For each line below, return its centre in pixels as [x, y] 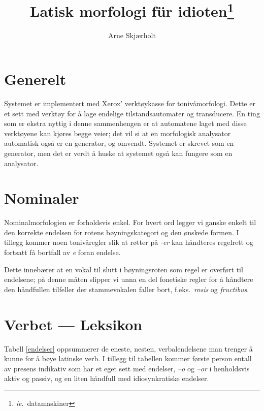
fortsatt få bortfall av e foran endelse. [62, 252]
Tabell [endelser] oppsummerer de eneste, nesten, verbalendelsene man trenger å [128, 348]
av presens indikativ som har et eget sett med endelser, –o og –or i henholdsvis [127, 368]
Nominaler [42, 198]
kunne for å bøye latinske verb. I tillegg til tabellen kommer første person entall [128, 358]
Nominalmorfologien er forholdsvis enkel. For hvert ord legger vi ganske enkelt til [130, 222]
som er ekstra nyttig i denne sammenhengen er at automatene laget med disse [125, 123]
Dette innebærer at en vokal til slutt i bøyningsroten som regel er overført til [124, 269]
